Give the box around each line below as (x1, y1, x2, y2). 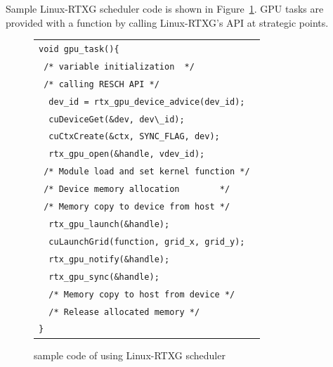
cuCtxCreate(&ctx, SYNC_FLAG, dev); (48, 131, 220, 142)
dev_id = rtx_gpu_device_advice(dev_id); (48, 96, 245, 107)
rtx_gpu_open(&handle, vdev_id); (48, 149, 205, 160)
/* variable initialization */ (44, 61, 195, 72)
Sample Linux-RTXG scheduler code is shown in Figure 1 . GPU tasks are (6, 1, 324, 15)
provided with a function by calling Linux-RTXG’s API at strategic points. (6, 15, 329, 30)
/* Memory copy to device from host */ (44, 202, 230, 212)
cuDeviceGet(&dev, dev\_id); (48, 114, 185, 124)
